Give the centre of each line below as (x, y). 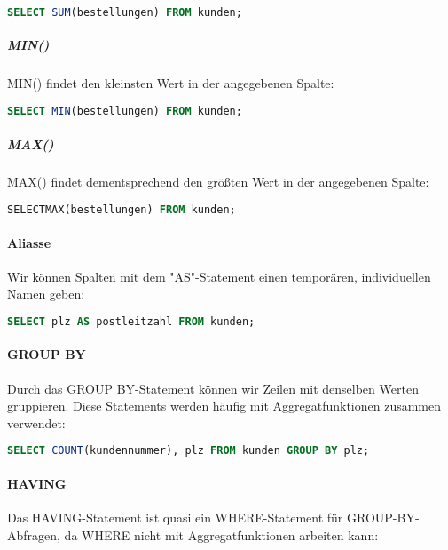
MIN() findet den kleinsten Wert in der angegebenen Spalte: (171, 83)
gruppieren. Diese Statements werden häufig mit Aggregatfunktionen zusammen (224, 406)
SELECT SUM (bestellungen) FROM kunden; (125, 12)
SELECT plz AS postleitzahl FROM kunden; (131, 321)
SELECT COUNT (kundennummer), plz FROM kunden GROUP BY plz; (189, 451)
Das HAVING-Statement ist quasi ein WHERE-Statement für (175, 518)
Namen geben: (46, 294)
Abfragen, (34, 534)
